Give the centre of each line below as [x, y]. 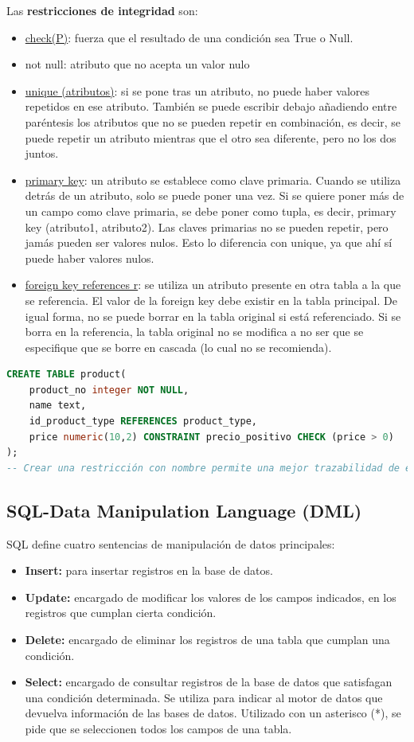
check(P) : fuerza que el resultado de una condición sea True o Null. [189, 37]
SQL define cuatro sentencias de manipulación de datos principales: [171, 543]
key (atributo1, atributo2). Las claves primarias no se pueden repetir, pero [207, 227]
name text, [58, 406]
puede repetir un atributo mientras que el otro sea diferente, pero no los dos [211, 137]
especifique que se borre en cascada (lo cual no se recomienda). [178, 347]
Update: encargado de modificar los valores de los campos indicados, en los [211, 597]
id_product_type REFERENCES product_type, [143, 422]
